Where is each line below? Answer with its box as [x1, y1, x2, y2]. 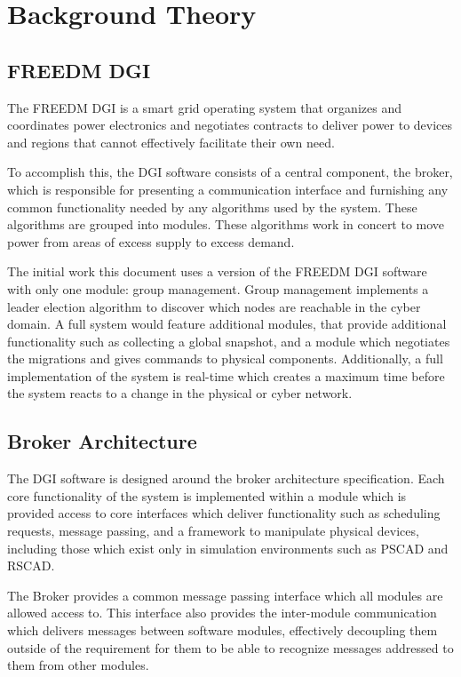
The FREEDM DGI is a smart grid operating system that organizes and [7, 98, 401, 116]
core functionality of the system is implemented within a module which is [7, 486, 407, 505]
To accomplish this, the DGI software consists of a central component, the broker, [7, 163, 453, 181]
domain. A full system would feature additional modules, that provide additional [7, 315, 447, 333]
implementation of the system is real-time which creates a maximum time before [7, 366, 445, 385]
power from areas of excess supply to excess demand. [7, 232, 295, 251]
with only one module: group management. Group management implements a [7, 279, 429, 298]
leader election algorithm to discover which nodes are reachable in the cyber [7, 297, 421, 315]
